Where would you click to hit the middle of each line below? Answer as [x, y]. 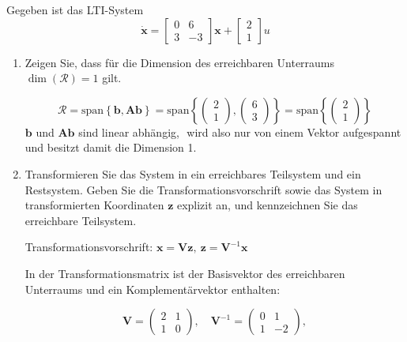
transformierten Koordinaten [94, 205]
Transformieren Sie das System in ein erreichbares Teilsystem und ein [193, 173]
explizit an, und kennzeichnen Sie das [267, 205]
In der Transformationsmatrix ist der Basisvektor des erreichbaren [185, 273]
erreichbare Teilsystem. [81, 220]
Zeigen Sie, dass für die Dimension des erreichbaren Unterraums [180, 62]
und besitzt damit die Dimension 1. [111, 147]
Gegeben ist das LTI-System [75, 9]
